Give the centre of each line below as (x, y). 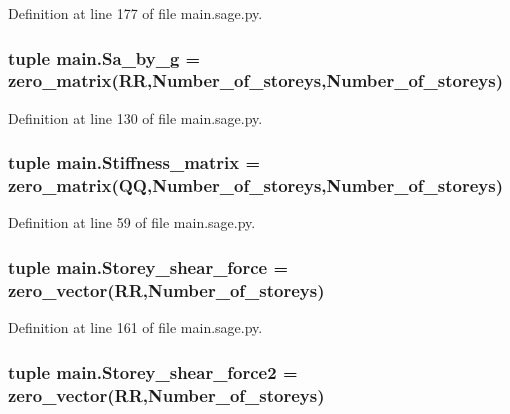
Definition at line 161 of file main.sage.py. (135, 327)
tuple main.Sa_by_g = (104, 57)
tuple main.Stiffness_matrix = (134, 162)
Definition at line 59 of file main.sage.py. (132, 222)
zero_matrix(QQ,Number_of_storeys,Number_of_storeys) (256, 185)
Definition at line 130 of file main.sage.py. (135, 117)
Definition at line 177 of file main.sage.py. (135, 13)
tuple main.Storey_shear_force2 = (153, 371)
